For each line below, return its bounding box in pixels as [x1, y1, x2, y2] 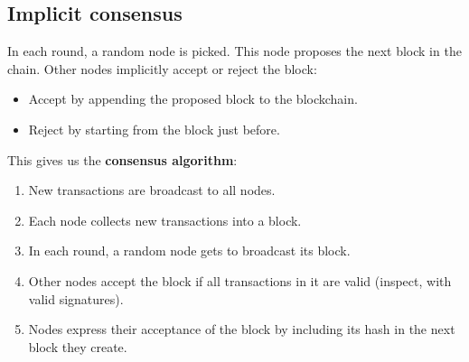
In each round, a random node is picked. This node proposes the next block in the [7, 42, 462, 60]
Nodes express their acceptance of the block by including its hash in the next [28, 320, 455, 339]
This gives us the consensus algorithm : [7, 150, 238, 169]
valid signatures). [28, 289, 124, 308]
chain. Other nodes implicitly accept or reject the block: [7, 59, 317, 78]
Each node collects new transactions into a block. [28, 210, 302, 229]
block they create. [28, 337, 127, 356]
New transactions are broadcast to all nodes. [28, 181, 276, 200]
